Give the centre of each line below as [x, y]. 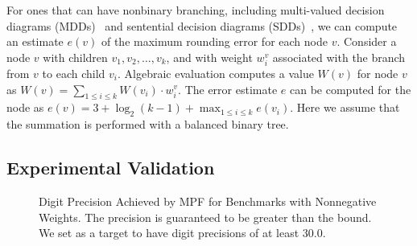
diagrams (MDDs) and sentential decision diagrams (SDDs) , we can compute [202, 25]
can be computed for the [351, 89]
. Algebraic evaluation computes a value [215, 73]
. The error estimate [228, 89]
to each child [74, 73]
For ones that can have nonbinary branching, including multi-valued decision [196, 10]
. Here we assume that [345, 107]
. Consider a [367, 41]
